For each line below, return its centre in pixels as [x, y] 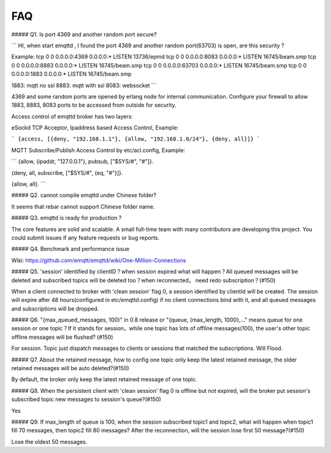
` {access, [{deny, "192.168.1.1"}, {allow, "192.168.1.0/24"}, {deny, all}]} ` [136, 139]
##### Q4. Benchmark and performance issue [70, 249]
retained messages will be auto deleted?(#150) [70, 368]
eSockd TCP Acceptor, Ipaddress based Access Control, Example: [95, 128]
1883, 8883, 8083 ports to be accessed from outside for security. [94, 105]
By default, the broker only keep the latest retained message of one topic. [104, 379]
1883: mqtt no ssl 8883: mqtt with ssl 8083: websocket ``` [84, 85]
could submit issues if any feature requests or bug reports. [85, 238]
